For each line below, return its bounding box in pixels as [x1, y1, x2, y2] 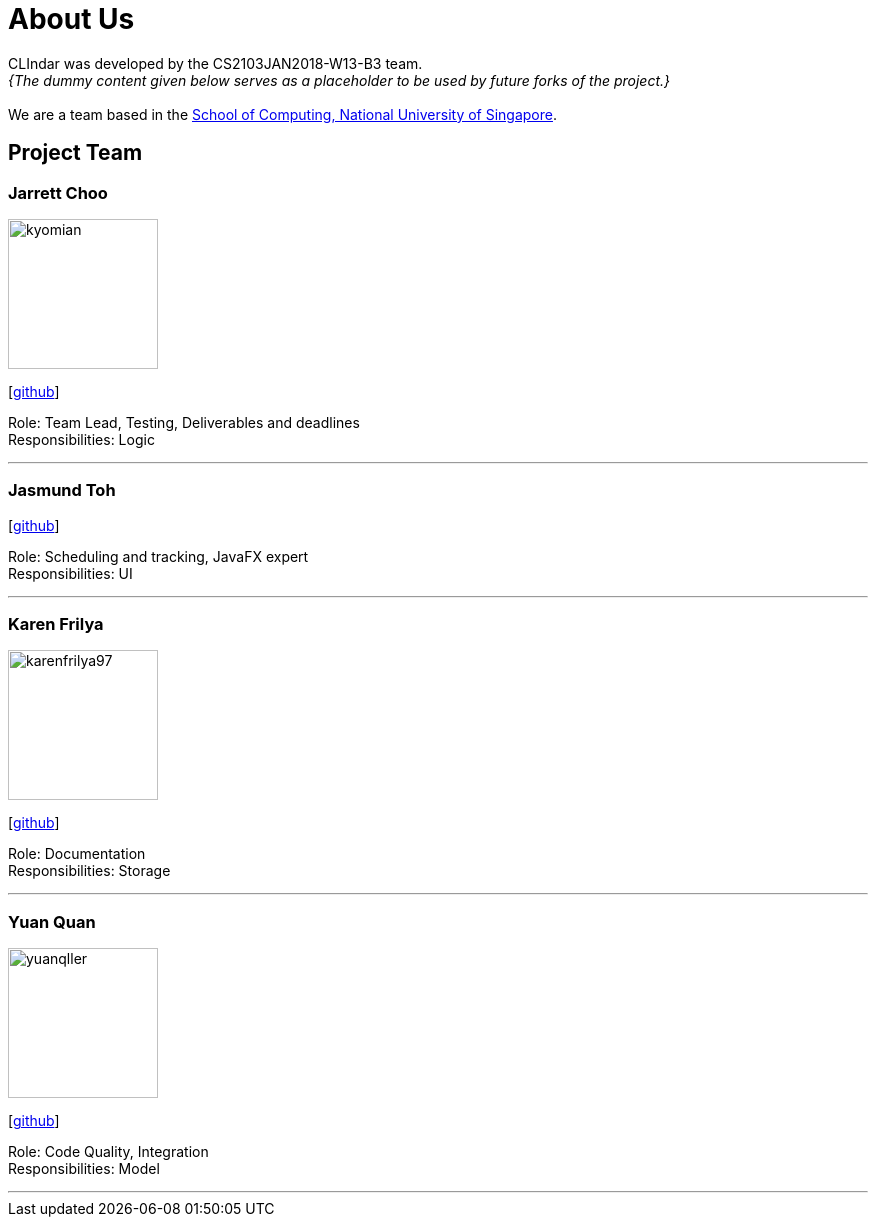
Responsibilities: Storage [8, 862, 171, 880]
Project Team [8, 140, 143, 166]
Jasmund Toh [8, 480, 116, 501]
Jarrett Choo [8, 182, 108, 203]
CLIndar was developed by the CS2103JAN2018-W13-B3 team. [8, 54, 423, 72]
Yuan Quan [8, 911, 96, 932]
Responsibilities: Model [8, 1160, 160, 1178]
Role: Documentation [8, 845, 146, 863]
